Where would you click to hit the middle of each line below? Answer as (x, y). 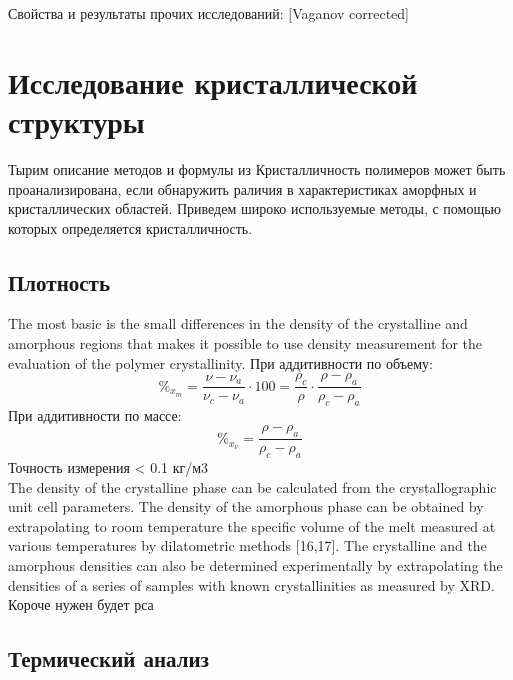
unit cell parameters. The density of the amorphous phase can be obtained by (246, 506)
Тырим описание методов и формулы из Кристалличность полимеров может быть (257, 168)
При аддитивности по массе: (95, 414)
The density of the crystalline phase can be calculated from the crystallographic (252, 486)
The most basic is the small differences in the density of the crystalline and (238, 323)
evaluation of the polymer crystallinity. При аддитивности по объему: (220, 362)
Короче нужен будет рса (81, 604)
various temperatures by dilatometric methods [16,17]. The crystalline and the (247, 545)
